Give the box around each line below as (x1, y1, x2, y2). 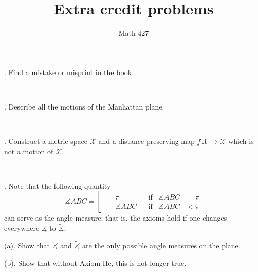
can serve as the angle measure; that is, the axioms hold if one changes (4, 212, 227, 223)
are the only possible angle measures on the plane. (82, 240, 241, 251)
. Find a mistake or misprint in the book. (4, 66, 134, 77)
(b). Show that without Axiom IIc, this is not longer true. (4, 257, 187, 268)
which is (228, 136, 254, 147)
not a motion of (4, 146, 53, 156)
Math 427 (118, 28, 149, 39)
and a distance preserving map (98, 136, 195, 147)
